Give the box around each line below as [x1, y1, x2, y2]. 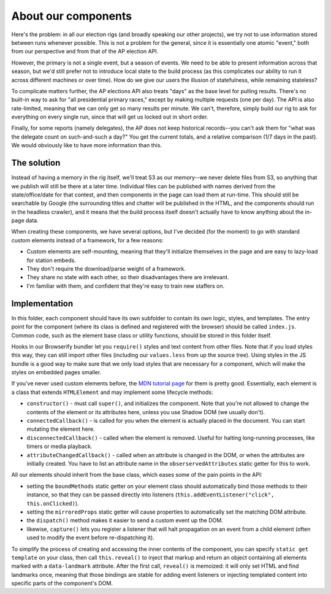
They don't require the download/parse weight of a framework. [26, 265, 186, 272]
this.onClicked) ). [26, 499, 79, 507]
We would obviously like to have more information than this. [11, 142, 162, 149]
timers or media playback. [26, 442, 93, 450]
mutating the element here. [26, 425, 95, 433]
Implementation [11, 298, 74, 309]
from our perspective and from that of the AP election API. [11, 48, 159, 55]
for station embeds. [26, 256, 77, 264]
